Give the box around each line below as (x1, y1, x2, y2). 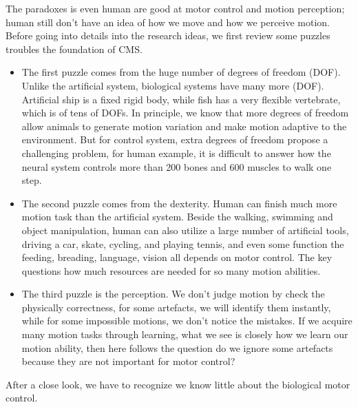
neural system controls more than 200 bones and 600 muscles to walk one (21, 159, 332, 174)
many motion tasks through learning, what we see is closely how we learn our (21, 327, 348, 342)
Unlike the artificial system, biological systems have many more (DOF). (21, 78, 324, 92)
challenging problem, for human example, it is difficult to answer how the (21, 145, 331, 160)
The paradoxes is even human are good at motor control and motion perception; (6, 1, 345, 15)
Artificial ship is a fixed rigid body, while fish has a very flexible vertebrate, (21, 92, 341, 106)
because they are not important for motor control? (21, 354, 235, 368)
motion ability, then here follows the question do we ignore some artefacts (21, 340, 333, 355)
